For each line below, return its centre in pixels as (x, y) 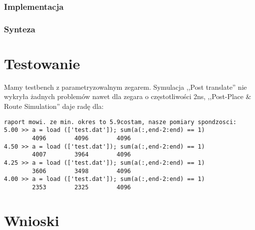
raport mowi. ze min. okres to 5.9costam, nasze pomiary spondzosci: (120, 122)
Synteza (20, 29)
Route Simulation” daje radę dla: (54, 106)
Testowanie (42, 63)
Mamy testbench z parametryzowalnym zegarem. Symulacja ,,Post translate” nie (126, 87)
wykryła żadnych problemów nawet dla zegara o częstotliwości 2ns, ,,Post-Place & (128, 96)
